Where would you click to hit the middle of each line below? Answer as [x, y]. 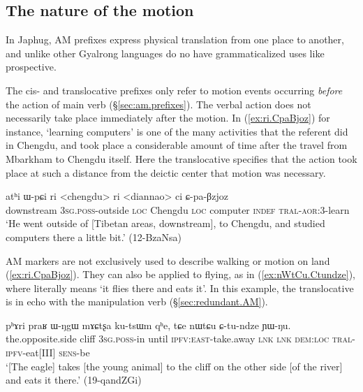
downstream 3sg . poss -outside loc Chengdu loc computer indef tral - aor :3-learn [178, 209]
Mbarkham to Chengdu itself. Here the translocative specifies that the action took [181, 158]
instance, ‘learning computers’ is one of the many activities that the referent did [177, 131]
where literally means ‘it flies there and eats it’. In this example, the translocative [180, 288]
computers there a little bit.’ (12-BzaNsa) [94, 237]
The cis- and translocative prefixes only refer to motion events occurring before [174, 90]
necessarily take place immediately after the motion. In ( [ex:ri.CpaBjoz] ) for [168, 118]
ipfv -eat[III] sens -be [48, 353]
